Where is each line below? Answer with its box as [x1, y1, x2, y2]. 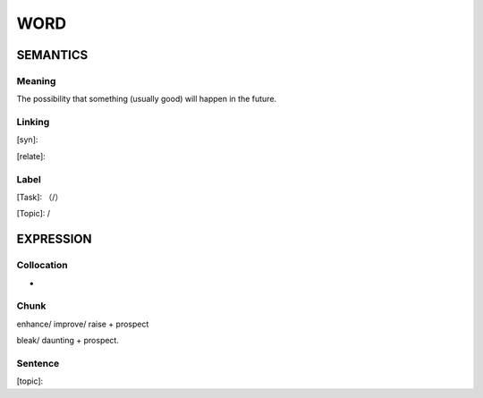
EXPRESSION [16, 232, 92, 247]
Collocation [16, 259, 68, 272]
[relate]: [16, 150, 47, 161]
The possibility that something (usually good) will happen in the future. [16, 94, 277, 105]
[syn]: [16, 134, 38, 145]
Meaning [16, 74, 56, 87]
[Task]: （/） [16, 191, 64, 202]
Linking [16, 116, 50, 129]
